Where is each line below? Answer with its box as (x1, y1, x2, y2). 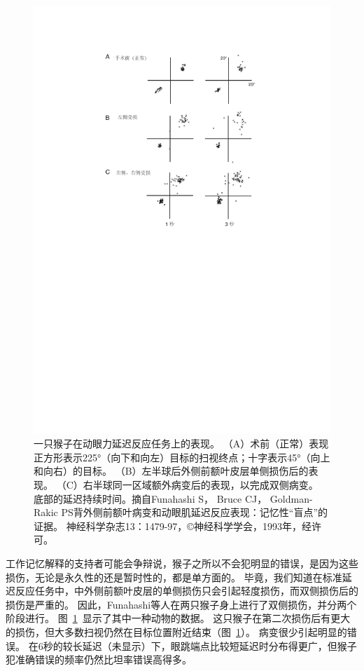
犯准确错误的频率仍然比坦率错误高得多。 (6, 652, 192, 667)
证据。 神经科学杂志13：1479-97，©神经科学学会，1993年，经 (34, 518, 311, 533)
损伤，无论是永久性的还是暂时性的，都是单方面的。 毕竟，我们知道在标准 (6, 569, 342, 584)
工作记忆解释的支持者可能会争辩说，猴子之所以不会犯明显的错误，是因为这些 (6, 555, 358, 570)
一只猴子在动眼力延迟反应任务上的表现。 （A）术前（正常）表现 (34, 436, 329, 451)
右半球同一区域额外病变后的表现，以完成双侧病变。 (83, 477, 318, 492)
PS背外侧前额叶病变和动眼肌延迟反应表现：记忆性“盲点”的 (61, 505, 328, 520)
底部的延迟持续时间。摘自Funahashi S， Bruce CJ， (34, 491, 267, 506)
